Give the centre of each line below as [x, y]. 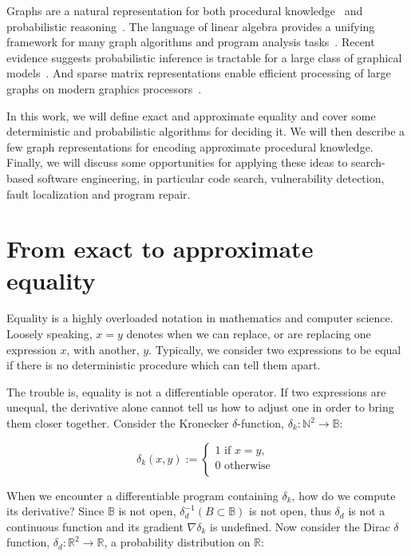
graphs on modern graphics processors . [104, 88]
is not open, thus [290, 511]
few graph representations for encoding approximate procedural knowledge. [190, 146]
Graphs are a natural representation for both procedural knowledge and [185, 10]
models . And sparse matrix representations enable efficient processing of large [199, 73]
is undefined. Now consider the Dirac [300, 526]
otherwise [247, 465]
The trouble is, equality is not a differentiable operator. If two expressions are [196, 391]
